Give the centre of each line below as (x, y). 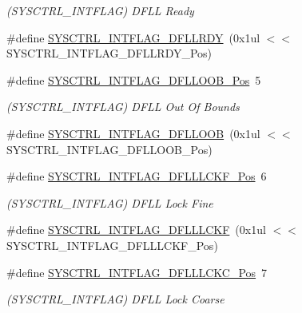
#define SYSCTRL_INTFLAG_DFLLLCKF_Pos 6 (137, 176)
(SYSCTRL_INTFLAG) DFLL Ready (100, 10)
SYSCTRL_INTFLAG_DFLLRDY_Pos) (109, 53)
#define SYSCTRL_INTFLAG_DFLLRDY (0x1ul (133, 37)
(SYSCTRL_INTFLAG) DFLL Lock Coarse (115, 299)
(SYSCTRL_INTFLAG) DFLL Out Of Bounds (123, 107)
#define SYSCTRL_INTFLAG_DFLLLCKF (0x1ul (136, 230)
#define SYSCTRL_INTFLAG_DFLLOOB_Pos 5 (134, 79)
